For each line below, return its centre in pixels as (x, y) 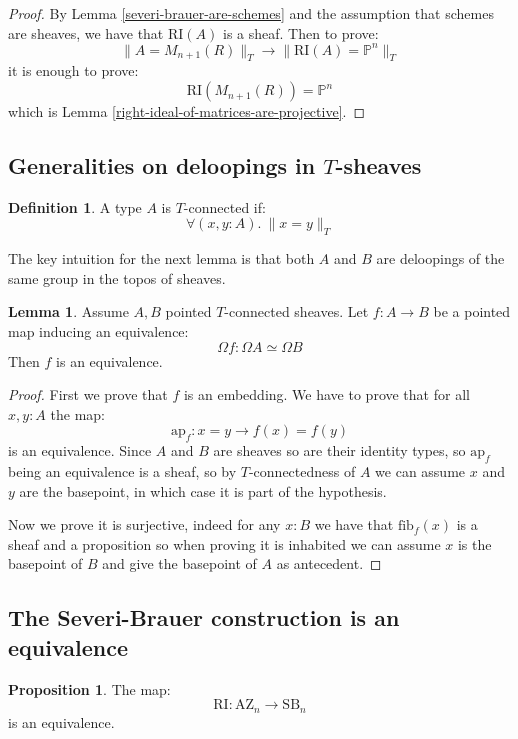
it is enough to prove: (73, 70)
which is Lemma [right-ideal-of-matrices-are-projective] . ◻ (187, 111)
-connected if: (224, 206)
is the (474, 543)
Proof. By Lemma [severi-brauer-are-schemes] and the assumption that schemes (251, 13)
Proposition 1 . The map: (89, 688)
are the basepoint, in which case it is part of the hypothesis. (203, 490)
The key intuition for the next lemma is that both (161, 258)
